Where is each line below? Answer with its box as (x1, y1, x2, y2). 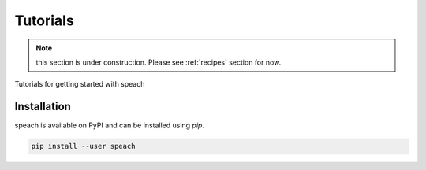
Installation (14, 100, 71, 113)
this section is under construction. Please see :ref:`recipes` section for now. (35, 57, 282, 67)
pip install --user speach (31, 142, 136, 151)
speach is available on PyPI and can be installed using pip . (14, 120, 205, 130)
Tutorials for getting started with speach (14, 79, 145, 89)
